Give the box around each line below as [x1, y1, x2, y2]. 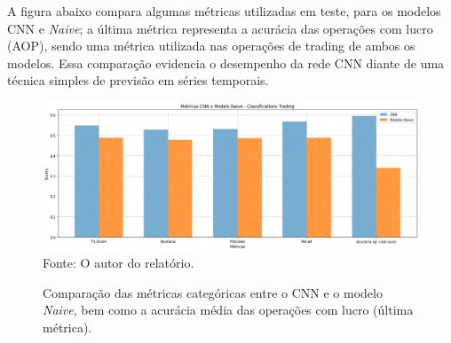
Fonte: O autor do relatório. [43, 253, 194, 272]
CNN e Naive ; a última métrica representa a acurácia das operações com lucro [7, 19, 433, 37]
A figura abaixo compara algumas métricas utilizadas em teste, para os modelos [7, 2, 441, 19]
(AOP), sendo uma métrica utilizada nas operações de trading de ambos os [7, 36, 415, 55]
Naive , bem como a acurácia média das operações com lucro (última [43, 300, 414, 319]
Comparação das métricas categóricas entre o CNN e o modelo [43, 283, 383, 301]
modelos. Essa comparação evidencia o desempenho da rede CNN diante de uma [7, 53, 445, 72]
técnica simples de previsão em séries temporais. [7, 71, 269, 90]
